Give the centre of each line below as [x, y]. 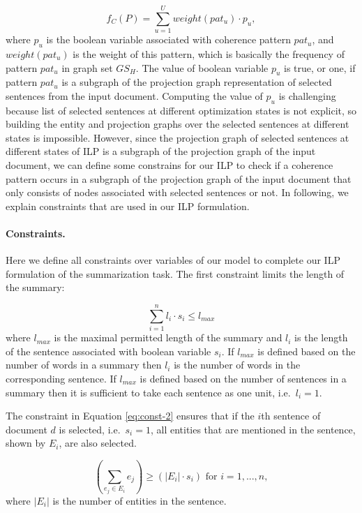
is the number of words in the [237, 365]
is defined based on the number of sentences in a [243, 378]
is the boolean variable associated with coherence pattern [168, 39]
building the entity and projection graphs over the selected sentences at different [178, 124]
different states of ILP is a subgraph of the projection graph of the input [161, 151]
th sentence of [291, 416]
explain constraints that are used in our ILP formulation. [128, 206]
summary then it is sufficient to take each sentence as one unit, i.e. [148, 392]
